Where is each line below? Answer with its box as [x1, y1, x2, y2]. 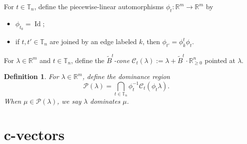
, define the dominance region [82, 71, 170, 81]
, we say [57, 96, 82, 106]
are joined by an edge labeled [50, 36, 137, 46]
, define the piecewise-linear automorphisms [34, 1, 164, 11]
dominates [90, 96, 121, 106]
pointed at [204, 55, 235, 65]
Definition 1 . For [4, 71, 59, 81]
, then [142, 36, 160, 46]
